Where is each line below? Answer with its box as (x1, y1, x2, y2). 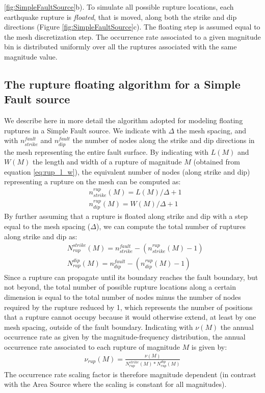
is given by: (191, 341, 227, 352)
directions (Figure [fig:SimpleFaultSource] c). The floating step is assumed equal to (4, 21, 260, 32)
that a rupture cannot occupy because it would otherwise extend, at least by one (4, 312, 256, 322)
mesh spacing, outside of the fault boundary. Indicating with (4, 321, 193, 332)
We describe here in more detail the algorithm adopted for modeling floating (4, 115, 243, 126)
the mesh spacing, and (176, 125, 247, 135)
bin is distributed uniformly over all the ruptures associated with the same (4, 41, 237, 52)
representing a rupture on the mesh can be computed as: (4, 176, 181, 187)
